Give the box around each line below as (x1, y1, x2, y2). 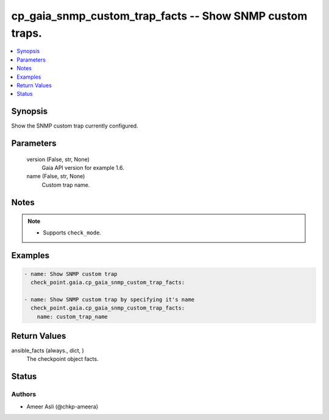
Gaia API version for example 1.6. (41, 164, 124, 171)
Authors (11, 390, 37, 399)
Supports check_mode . (43, 229, 102, 236)
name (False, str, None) (26, 173, 85, 180)
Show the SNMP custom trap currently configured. (11, 122, 138, 129)
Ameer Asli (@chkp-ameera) (26, 403, 99, 410)
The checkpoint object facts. (26, 355, 99, 363)
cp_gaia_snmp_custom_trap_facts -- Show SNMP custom (11, 9, 308, 23)
